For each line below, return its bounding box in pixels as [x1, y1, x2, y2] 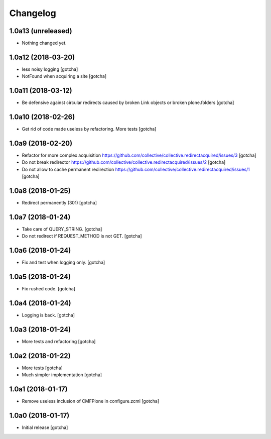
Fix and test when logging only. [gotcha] [22, 259, 105, 266]
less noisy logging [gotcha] [22, 66, 78, 72]
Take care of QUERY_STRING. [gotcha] [22, 226, 102, 232]
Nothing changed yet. [22, 40, 67, 46]
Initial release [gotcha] [22, 424, 68, 430]
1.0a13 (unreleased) [9, 27, 72, 35]
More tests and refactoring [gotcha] [22, 339, 96, 345]
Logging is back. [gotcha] [22, 312, 75, 318]
